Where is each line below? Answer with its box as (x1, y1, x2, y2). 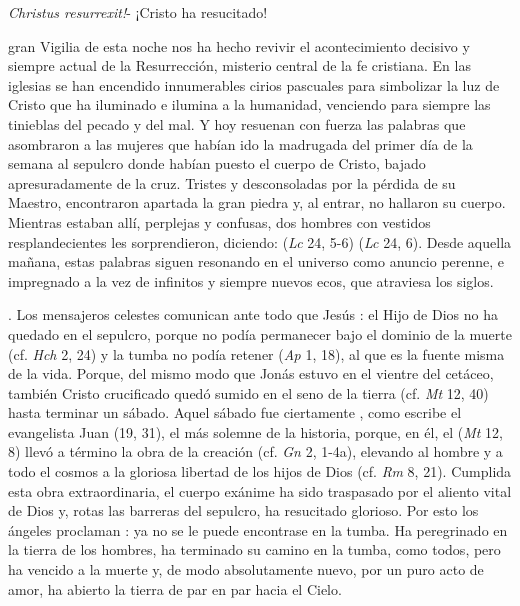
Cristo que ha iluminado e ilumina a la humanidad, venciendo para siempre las (8, 94, 491, 115)
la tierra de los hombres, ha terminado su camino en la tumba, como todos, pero (8, 539, 501, 560)
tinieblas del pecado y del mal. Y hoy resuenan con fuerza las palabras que (8, 113, 466, 134)
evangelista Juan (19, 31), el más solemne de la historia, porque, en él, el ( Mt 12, (8, 421, 503, 442)
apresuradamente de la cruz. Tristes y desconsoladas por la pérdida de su (8, 172, 456, 193)
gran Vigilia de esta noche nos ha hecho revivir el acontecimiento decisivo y (8, 35, 470, 56)
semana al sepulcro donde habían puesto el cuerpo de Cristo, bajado (8, 153, 426, 174)
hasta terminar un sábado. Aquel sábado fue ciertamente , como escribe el (8, 402, 462, 423)
